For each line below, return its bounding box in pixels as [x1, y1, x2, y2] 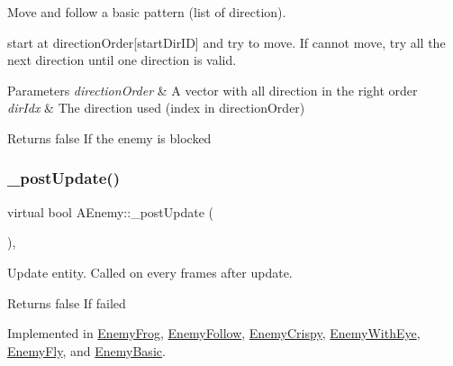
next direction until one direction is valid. [7, 50, 237, 69]
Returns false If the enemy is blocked [7, 128, 212, 147]
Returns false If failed [7, 293, 126, 312]
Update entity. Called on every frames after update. [7, 262, 293, 281]
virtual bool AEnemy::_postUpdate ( [7, 202, 214, 221]
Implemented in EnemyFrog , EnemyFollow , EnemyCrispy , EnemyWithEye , [7, 324, 421, 343]
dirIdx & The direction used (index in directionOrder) [7, 98, 305, 117]
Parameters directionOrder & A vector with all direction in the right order [7, 80, 418, 99]
